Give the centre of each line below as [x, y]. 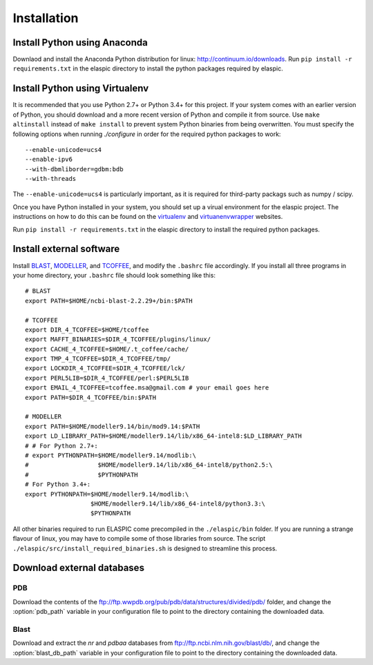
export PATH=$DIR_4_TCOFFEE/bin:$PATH [91, 397]
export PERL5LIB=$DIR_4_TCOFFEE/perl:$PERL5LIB [107, 378]
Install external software [66, 249]
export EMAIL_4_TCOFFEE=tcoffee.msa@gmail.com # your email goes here [147, 388]
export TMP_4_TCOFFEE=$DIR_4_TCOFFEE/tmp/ [98, 359]
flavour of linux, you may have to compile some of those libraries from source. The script [139, 539]
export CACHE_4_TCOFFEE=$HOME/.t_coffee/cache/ [107, 349]
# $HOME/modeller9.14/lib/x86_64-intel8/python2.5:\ [149, 465]
